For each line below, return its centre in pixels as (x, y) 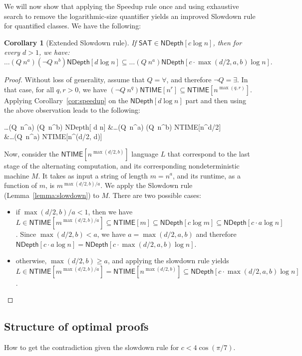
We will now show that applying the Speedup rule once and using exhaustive (122, 6)
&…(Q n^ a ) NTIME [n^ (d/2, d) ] (53, 136)
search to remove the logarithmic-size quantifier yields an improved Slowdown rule (130, 16)
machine (17, 175)
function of (21, 185)
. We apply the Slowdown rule (147, 185)
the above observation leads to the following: (72, 110)
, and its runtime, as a (207, 175)
